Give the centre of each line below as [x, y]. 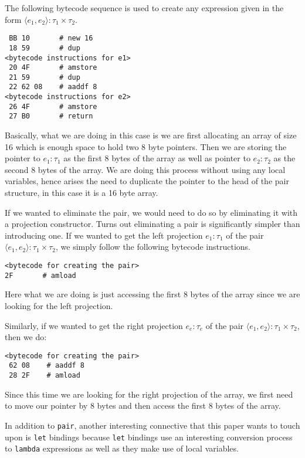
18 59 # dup [45, 48]
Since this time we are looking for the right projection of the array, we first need [149, 394]
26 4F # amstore [53, 106]
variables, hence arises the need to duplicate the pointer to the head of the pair [147, 181]
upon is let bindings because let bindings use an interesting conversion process [149, 437]
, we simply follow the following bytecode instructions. [153, 247]
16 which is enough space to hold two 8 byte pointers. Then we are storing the [146, 146]
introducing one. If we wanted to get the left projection [104, 235]
